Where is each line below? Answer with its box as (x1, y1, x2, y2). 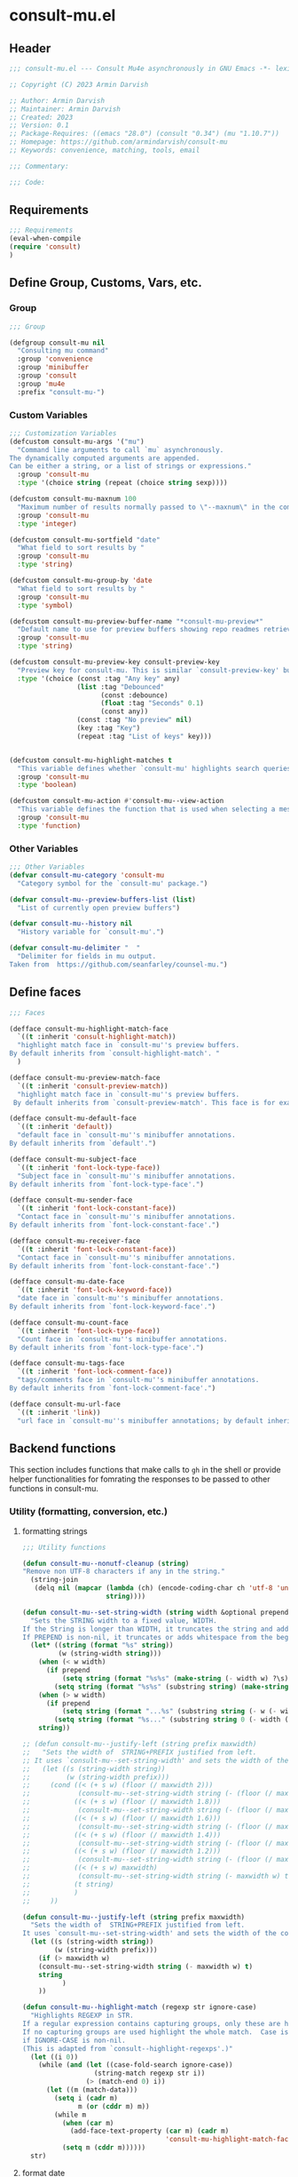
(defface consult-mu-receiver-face (9, 1236, 141, 1245)
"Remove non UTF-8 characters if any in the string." (21, 1567, 225, 1577)
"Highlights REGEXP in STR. (30, 2011, 135, 2021)
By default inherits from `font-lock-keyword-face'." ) (9, 1302, 216, 1311)
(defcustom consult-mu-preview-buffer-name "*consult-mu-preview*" (9, 616, 264, 626)
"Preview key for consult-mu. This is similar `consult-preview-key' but (17, 665, 295, 675)
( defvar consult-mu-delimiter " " (9, 943, 141, 953)
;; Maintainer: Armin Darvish (9, 104, 122, 114)
